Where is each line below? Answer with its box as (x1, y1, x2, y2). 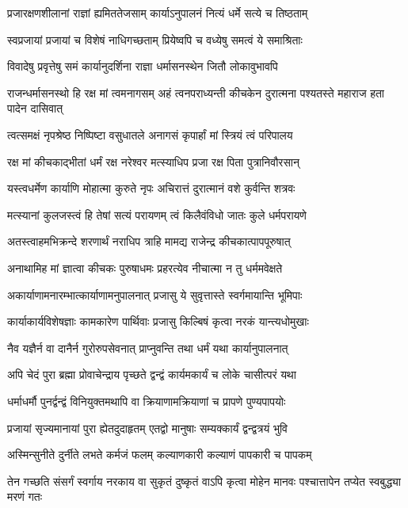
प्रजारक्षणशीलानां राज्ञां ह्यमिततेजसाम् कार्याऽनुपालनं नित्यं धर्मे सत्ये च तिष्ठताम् (7, 5, 308, 21)
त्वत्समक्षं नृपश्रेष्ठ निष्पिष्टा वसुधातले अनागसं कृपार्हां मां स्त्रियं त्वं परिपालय (7, 126, 293, 143)
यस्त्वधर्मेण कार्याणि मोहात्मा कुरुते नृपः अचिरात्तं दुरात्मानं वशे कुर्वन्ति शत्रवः (7, 180, 296, 197)
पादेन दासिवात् (7, 100, 63, 116)
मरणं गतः (7, 488, 43, 505)
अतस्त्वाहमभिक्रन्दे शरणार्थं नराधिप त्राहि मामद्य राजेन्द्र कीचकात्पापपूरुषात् (7, 233, 291, 250)
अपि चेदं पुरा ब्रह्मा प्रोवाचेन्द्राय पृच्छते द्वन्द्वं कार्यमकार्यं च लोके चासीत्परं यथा (7, 366, 296, 383)
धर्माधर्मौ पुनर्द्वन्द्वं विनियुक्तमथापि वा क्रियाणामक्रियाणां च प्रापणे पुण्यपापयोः (7, 392, 286, 409)
